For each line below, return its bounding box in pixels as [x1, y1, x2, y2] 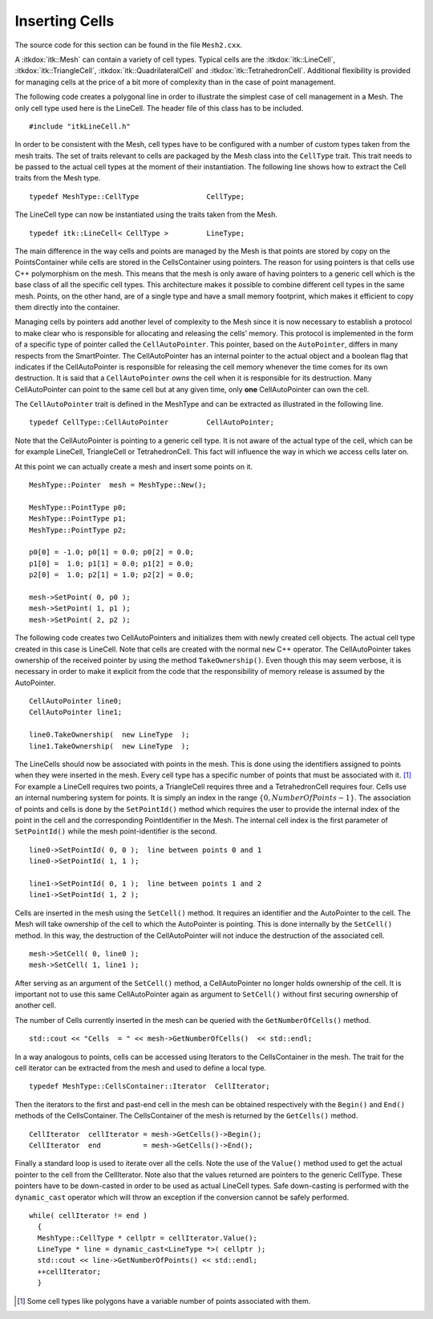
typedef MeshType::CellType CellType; [29, 192, 245, 201]
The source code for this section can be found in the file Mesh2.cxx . [14, 40, 243, 50]
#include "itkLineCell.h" [29, 121, 132, 131]
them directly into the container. [14, 302, 120, 312]
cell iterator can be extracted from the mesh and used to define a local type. [14, 1063, 267, 1073]
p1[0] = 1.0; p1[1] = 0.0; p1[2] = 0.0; [29, 558, 194, 568]
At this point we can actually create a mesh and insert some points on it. [14, 461, 253, 471]
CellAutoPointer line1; [29, 708, 123, 717]
